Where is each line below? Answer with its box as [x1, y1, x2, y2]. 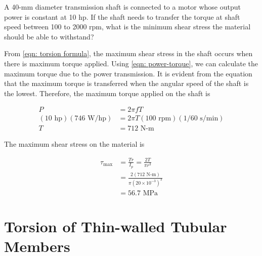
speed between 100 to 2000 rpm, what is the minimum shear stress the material [4, 21, 251, 32]
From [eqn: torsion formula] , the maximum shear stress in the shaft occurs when [4, 48, 253, 59]
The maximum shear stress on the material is [4, 139, 145, 149]
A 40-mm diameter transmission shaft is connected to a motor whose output [4, 2, 241, 12]
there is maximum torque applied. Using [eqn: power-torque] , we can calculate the [4, 58, 258, 68]
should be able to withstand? [4, 31, 94, 41]
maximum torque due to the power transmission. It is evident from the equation [4, 68, 252, 78]
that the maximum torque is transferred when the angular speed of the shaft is [4, 78, 249, 89]
